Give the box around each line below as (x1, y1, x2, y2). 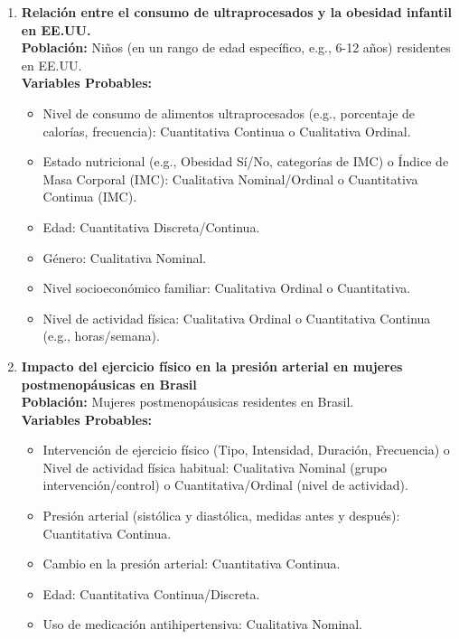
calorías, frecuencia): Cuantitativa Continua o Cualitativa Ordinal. (42, 121, 411, 140)
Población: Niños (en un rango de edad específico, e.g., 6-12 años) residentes (21, 38, 451, 57)
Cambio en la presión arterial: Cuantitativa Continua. (42, 554, 341, 573)
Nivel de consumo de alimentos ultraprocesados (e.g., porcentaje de (42, 103, 416, 122)
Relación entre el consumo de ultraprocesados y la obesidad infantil (21, 3, 452, 21)
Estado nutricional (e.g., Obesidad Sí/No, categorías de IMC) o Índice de (42, 152, 449, 171)
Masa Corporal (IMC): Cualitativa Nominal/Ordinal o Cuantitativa (42, 169, 418, 188)
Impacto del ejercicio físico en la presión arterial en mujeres (21, 356, 403, 375)
